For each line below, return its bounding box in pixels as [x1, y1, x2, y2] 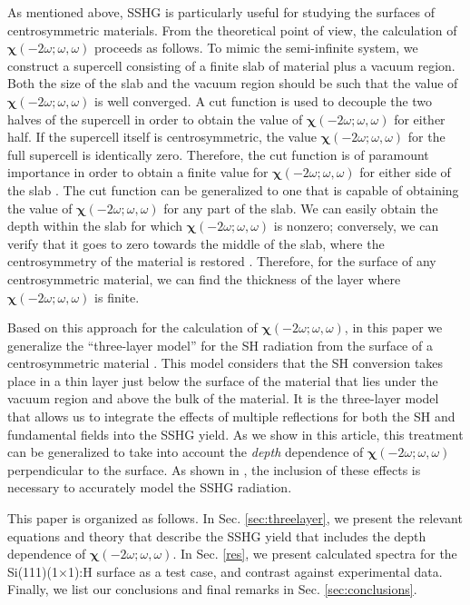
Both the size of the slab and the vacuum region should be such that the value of [7, 74, 458, 93]
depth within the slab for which [7, 216, 183, 235]
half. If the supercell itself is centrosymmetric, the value [7, 127, 318, 146]
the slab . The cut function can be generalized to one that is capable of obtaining [7, 180, 459, 199]
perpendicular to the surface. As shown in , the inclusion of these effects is [7, 460, 421, 479]
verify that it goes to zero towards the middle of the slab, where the [7, 233, 385, 253]
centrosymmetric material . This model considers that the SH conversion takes [7, 353, 444, 372]
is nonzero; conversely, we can [273, 216, 439, 235]
